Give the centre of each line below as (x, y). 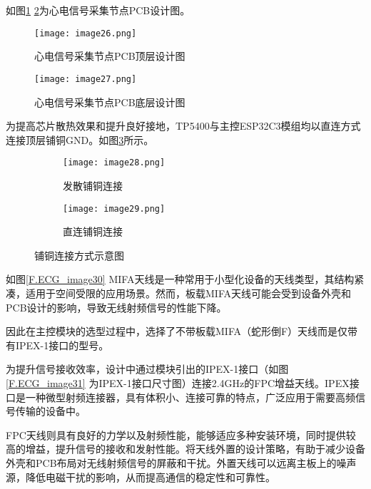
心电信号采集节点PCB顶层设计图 (110, 56)
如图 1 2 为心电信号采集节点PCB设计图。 (98, 10)
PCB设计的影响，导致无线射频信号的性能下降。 (116, 307)
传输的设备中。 (50, 411)
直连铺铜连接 (93, 231)
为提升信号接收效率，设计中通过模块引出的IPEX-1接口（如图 (147, 369)
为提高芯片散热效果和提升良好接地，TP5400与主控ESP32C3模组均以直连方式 (183, 126)
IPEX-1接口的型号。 (62, 345)
